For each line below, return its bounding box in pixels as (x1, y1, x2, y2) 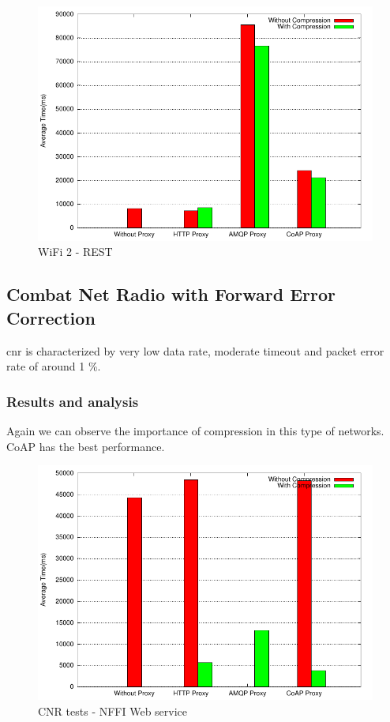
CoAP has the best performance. (6, 438, 165, 454)
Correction (6, 305, 96, 329)
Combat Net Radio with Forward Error (6, 282, 336, 306)
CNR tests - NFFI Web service (38, 702, 188, 719)
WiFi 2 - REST (38, 243, 113, 260)
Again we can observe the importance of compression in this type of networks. (6, 422, 384, 438)
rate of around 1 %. (6, 358, 101, 374)
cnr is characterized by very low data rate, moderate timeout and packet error (6, 342, 384, 359)
